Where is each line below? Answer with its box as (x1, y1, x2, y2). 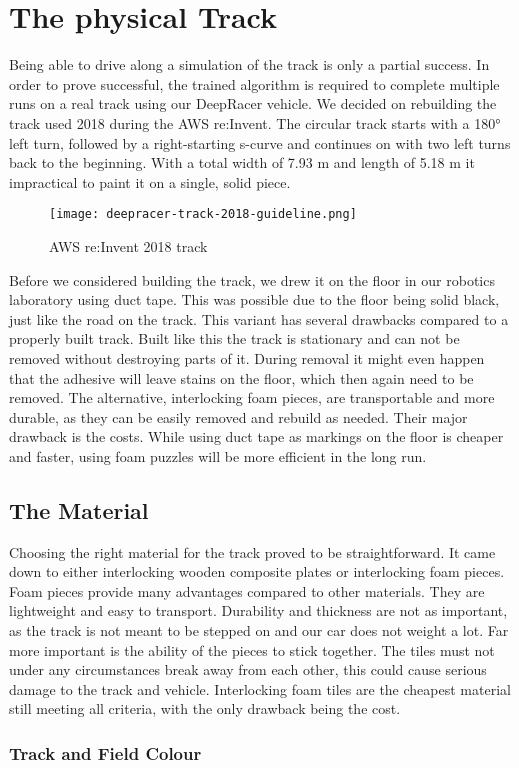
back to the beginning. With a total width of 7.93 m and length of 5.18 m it (9, 152, 475, 173)
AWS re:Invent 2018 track (49, 235, 208, 256)
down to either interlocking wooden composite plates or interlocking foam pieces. (9, 561, 505, 582)
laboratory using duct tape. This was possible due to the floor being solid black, (9, 289, 500, 310)
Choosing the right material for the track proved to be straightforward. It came (9, 541, 496, 562)
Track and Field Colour (9, 740, 202, 765)
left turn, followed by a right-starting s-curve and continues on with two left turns (9, 132, 511, 153)
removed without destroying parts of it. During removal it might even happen (9, 347, 485, 368)
